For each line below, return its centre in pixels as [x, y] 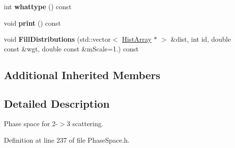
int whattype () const [38, 6]
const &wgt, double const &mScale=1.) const [71, 48]
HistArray [137, 39]
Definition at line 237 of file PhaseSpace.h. [67, 140]
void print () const [32, 23]
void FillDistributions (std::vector [57, 39]
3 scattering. [85, 123]
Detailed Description [57, 103]
